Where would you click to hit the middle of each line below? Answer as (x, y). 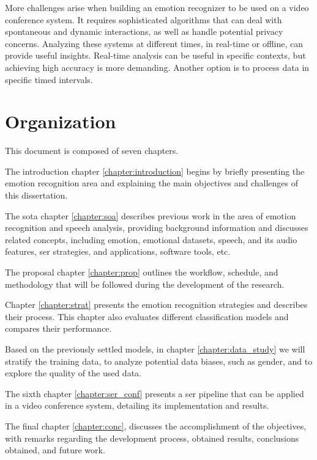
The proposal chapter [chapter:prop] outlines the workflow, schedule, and (142, 272)
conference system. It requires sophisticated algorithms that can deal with (144, 19)
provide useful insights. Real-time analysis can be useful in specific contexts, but (155, 55)
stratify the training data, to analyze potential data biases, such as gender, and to (159, 361)
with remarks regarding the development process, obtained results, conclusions (152, 438)
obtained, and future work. (55, 450)
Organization (61, 121)
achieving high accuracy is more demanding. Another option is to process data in (157, 67)
